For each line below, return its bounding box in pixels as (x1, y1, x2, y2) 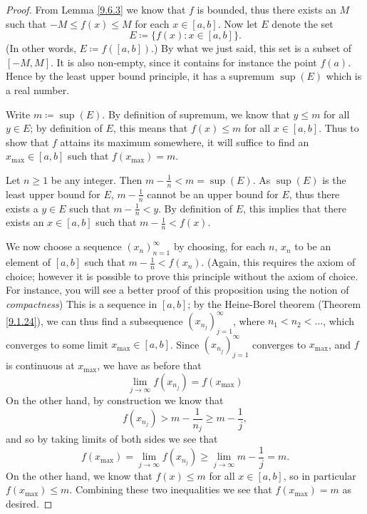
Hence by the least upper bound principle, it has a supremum (6, 68, 274, 83)
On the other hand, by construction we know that (6, 393, 224, 408)
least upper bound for (6, 186, 100, 201)
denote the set (272, 16, 334, 31)
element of (6, 255, 51, 269)
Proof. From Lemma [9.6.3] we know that (6, 2, 186, 16)
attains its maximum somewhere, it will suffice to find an (60, 134, 309, 149)
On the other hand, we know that (6, 468, 153, 483)
